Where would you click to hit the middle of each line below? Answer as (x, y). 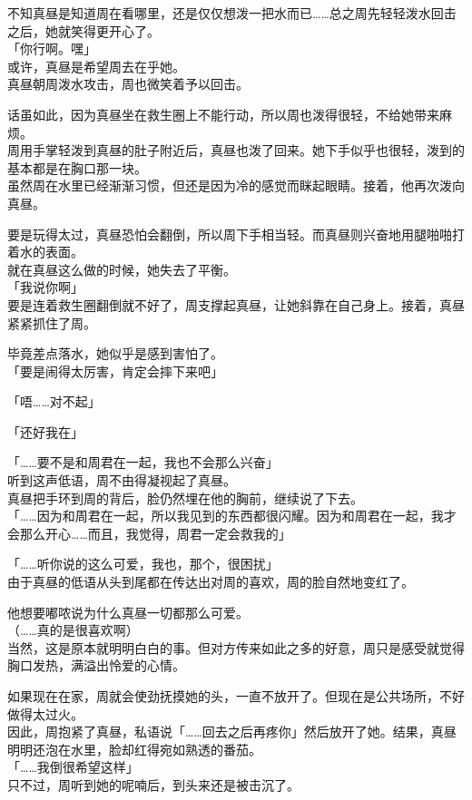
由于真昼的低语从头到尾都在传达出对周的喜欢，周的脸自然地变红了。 (211, 582)
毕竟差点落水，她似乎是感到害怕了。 (115, 353)
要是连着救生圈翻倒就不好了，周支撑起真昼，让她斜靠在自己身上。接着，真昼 (236, 304)
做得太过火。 (45, 713)
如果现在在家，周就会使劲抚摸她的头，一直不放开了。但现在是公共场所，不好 (236, 696)
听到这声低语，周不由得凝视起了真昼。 (122, 480)
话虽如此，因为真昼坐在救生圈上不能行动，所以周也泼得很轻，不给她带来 (223, 114)
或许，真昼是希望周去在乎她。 (96, 66)
